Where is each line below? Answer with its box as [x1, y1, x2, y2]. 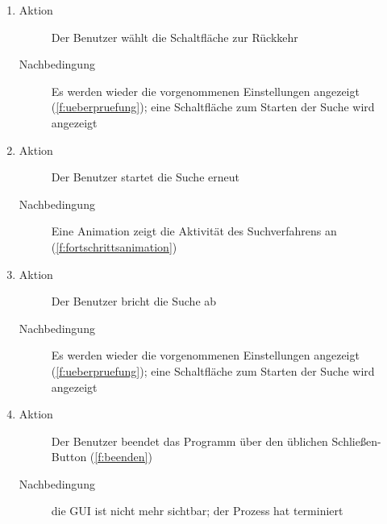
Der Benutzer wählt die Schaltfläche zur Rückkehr [51, 28, 298, 45]
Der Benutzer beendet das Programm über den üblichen [51, 432, 328, 449]
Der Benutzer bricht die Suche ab [51, 293, 217, 310]
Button [51, 448, 87, 465]
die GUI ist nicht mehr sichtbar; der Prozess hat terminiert [51, 502, 343, 519]
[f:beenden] [94, 448, 148, 465]
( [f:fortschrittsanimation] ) [51, 238, 177, 255]
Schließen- [331, 432, 381, 449]
